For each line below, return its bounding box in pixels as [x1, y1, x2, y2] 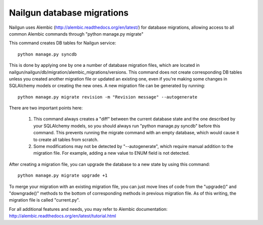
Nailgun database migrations [9, 7, 129, 18]
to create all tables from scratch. [33, 137, 99, 143]
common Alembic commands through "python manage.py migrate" [9, 31, 144, 37]
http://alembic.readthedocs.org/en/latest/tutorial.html [9, 213, 116, 219]
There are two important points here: [9, 105, 83, 111]
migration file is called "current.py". [9, 197, 80, 203]
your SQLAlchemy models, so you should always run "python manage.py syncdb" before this [33, 123, 221, 129]
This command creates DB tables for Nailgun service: [9, 40, 116, 46]
